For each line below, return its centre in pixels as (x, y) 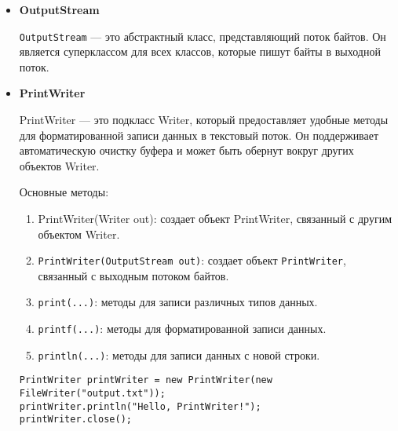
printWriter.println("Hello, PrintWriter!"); (140, 406)
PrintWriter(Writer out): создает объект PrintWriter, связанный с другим (215, 218)
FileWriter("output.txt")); (92, 394)
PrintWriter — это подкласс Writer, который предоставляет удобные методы (204, 120)
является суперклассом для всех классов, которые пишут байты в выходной (200, 51)
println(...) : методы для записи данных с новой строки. (179, 354)
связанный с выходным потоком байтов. (133, 275)
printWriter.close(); (75, 420)
